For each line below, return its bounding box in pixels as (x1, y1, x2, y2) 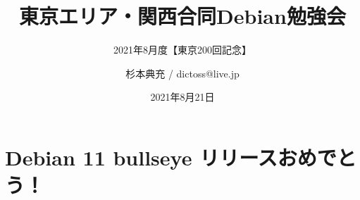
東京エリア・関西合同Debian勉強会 (19, 1, 346, 30)
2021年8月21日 (150, 89, 215, 104)
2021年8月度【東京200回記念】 (113, 42, 252, 57)
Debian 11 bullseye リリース (5, 142, 278, 171)
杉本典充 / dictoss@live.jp (125, 65, 240, 80)
